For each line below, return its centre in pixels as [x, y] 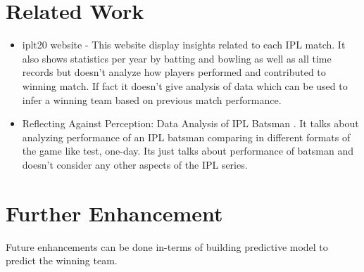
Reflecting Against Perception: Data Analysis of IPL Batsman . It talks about [190, 123]
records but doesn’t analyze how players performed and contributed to [174, 72]
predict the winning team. [62, 260]
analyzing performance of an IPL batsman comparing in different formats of [186, 137]
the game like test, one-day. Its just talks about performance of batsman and [188, 151]
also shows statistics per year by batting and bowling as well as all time [177, 58]
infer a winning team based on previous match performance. [152, 99]
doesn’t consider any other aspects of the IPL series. [135, 164]
